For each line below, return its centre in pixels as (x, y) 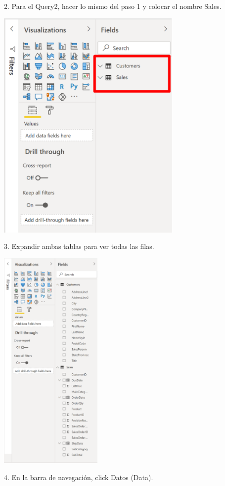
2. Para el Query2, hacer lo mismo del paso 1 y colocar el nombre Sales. (113, 6)
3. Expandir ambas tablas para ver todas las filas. (79, 246)
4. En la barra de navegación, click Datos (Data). (79, 477)
